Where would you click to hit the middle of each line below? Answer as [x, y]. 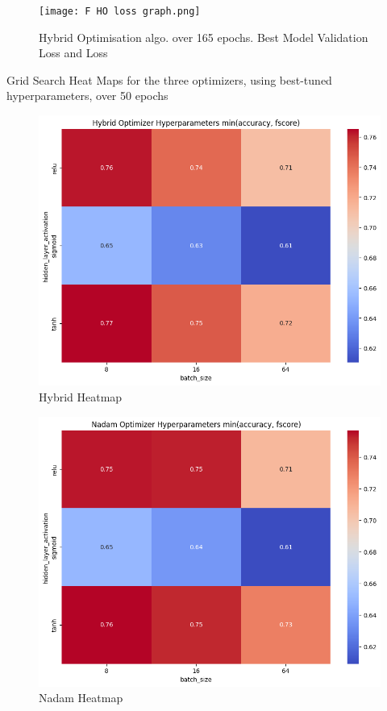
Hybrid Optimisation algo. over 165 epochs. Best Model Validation [204, 37]
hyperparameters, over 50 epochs [87, 96]
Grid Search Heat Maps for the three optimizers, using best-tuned [169, 79]
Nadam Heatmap [81, 698]
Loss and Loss [73, 53]
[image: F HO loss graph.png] [120, 11]
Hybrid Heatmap [81, 396]
